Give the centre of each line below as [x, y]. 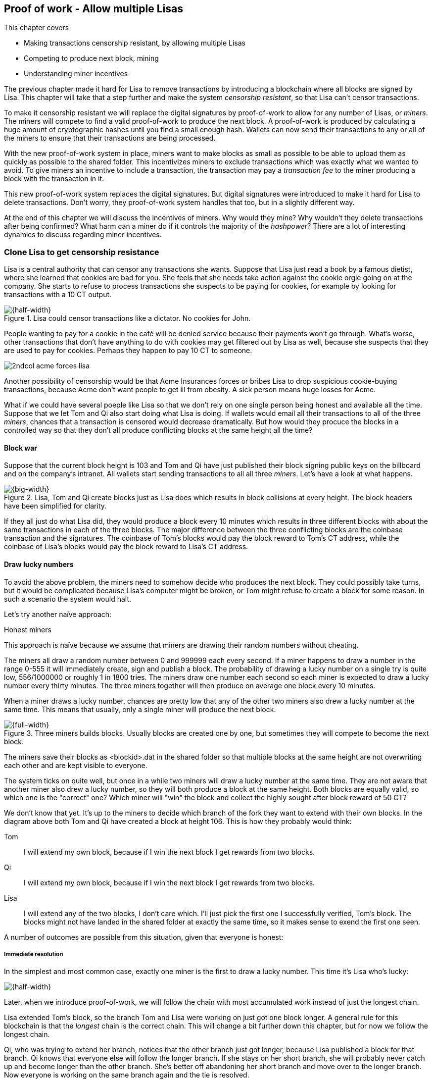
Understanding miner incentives [76, 74]
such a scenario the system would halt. [68, 599]
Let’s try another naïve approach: [58, 614]
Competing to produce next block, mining [91, 58]
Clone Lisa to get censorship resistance [82, 252]
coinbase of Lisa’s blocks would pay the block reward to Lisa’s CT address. [126, 547]
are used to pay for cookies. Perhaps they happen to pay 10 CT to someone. [128, 351]
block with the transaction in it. [54, 179]
